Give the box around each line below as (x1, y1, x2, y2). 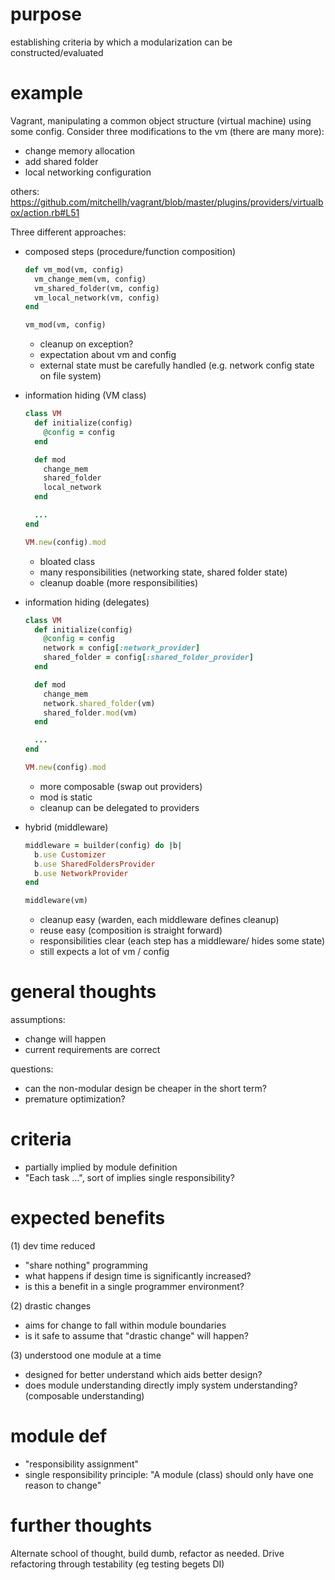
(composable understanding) (24, 1389, 145, 1402)
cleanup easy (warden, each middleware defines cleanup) (39, 914, 280, 926)
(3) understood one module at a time (10, 1349, 162, 1361)
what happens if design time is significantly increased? (24, 1269, 252, 1282)
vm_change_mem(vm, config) (34, 274, 147, 284)
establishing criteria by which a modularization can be (10, 36, 233, 48)
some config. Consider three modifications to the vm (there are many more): (10, 125, 325, 137)
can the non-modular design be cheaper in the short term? (24, 1083, 267, 1095)
